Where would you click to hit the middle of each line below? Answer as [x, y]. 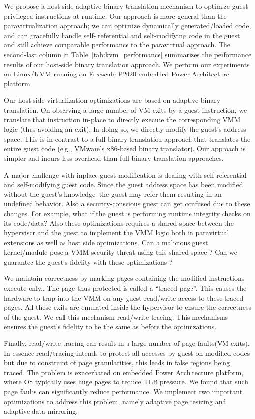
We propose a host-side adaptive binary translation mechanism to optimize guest [126, 6]
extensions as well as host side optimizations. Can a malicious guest [106, 242]
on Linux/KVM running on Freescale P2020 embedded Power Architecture [117, 74]
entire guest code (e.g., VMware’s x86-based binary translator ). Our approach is [125, 148]
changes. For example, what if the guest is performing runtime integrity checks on [127, 213]
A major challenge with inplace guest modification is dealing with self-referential [125, 174]
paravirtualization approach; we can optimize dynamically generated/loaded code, [127, 25]
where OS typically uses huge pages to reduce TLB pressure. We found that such [126, 382]
